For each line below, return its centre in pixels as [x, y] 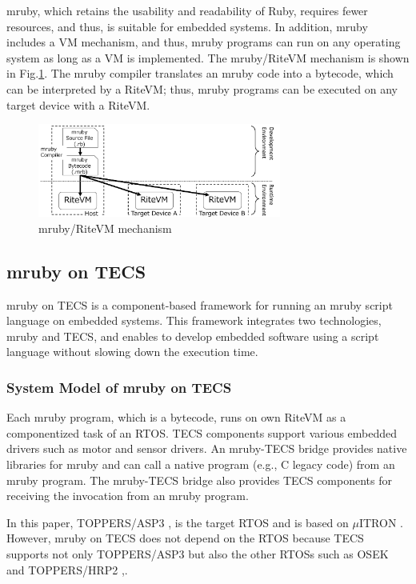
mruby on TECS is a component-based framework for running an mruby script [200, 304]
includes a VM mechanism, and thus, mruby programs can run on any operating [204, 42]
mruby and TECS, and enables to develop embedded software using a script [193, 336]
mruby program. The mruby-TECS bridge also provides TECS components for [199, 480]
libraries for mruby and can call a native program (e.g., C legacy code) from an [201, 464]
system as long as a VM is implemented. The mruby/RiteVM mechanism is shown [208, 57]
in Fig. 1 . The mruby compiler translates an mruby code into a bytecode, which [200, 73]
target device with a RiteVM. [78, 104]
